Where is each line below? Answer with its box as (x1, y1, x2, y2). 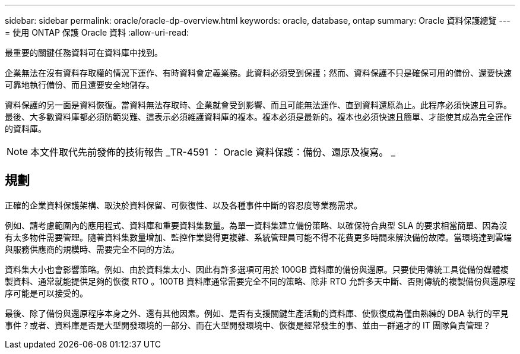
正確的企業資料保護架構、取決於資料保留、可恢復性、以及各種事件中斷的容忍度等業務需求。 (5, 200, 362, 210)
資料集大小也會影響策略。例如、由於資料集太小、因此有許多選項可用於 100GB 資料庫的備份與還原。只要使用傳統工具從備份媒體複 (5, 264, 509, 274)
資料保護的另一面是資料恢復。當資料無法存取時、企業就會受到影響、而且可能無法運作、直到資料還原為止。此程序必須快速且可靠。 (5, 100, 512, 110)
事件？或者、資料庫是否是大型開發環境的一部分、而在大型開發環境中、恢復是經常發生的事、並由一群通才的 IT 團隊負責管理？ (5, 320, 491, 330)
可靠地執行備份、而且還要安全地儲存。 (5, 80, 154, 90)
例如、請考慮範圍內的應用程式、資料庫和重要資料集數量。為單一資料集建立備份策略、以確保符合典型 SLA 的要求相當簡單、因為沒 (5, 220, 508, 230)
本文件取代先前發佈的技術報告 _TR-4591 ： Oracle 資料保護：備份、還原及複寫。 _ (30, 146, 395, 158)
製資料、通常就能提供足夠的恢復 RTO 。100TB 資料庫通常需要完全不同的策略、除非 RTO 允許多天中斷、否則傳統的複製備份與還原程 (5, 276, 515, 286)
